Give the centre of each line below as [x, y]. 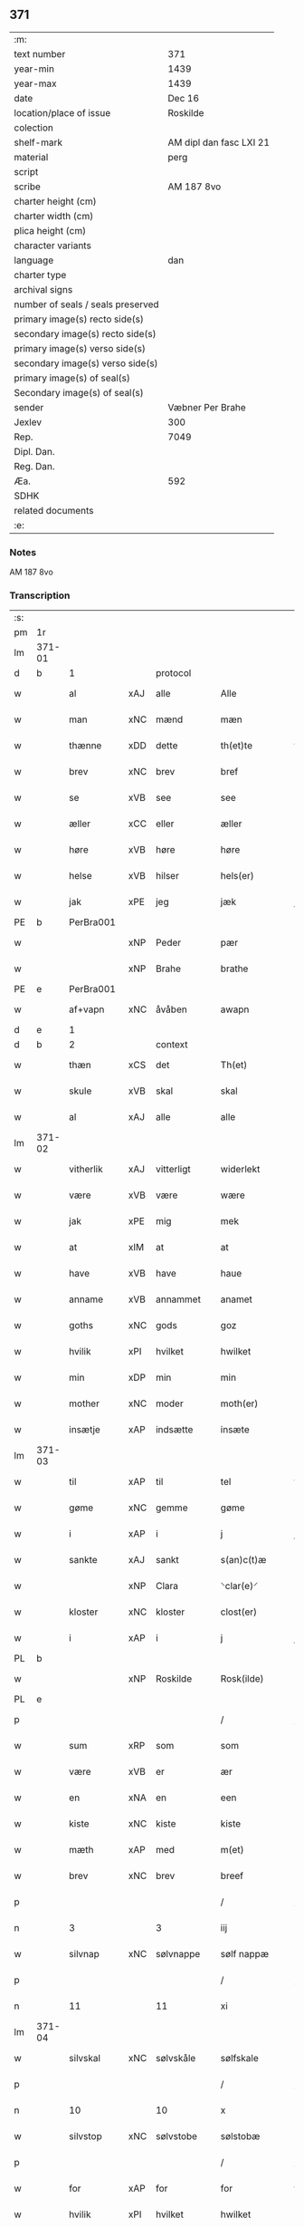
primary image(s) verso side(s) [80, 348]
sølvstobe [176, 2136]
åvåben [171, 1009]
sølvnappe [178, 1954]
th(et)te [237, 746]
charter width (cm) [54, 216]
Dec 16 [184, 98]
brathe [234, 969]
